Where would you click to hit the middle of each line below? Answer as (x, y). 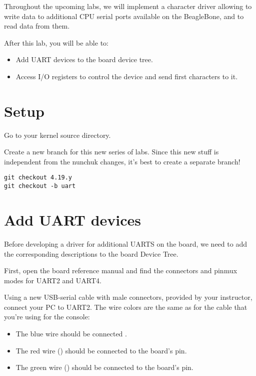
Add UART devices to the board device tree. (84, 59)
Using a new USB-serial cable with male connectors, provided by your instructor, (128, 297)
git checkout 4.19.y (38, 178)
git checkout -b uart (40, 186)
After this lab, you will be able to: (56, 42)
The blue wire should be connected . (71, 334)
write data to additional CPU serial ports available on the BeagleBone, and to (124, 16)
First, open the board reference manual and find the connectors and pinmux (121, 270)
